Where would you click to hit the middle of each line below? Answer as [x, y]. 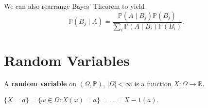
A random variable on [40, 83]
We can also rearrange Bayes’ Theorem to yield [74, 6]
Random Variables [67, 60]
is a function [153, 83]
